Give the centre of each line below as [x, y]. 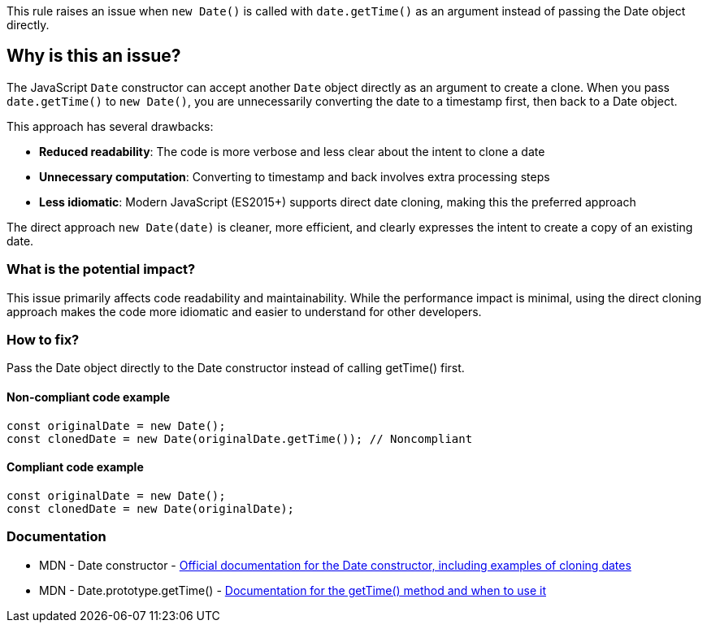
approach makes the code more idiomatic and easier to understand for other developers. [244, 311]
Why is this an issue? [94, 56]
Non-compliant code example [89, 397]
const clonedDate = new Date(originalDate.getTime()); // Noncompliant [240, 438]
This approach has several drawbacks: [110, 126]
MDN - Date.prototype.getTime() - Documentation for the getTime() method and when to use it [293, 590]
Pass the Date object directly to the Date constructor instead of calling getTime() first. [236, 368]
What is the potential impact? [101, 269]
